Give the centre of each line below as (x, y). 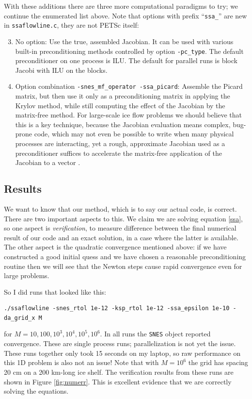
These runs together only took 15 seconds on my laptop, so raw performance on (122, 353)
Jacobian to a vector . (48, 162)
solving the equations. (36, 391)
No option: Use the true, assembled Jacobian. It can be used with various (124, 41)
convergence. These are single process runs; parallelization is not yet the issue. (120, 343)
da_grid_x (20, 318)
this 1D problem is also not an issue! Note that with (81, 362)
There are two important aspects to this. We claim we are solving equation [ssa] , (123, 218)
